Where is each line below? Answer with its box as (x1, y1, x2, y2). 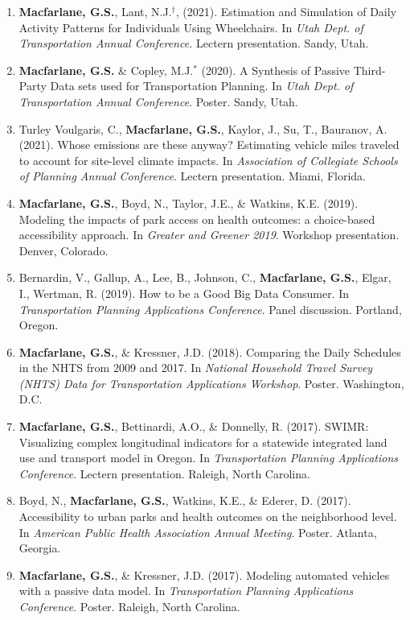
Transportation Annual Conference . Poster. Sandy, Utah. (18, 93, 298, 110)
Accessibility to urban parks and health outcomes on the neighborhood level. (18, 508, 397, 525)
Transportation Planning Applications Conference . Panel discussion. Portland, (18, 300, 402, 317)
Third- (353, 61, 386, 78)
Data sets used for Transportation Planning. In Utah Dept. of (50, 77, 354, 94)
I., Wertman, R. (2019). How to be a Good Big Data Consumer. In (18, 284, 350, 301)
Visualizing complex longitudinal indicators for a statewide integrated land (18, 433, 387, 450)
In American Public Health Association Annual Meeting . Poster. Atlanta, (18, 523, 377, 540)
